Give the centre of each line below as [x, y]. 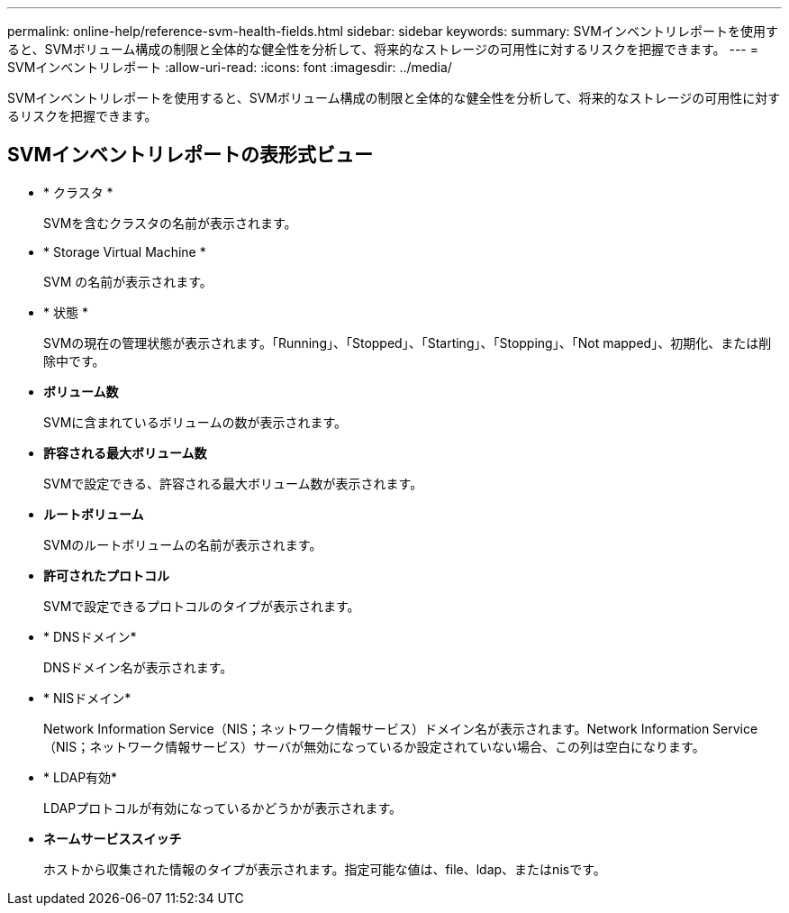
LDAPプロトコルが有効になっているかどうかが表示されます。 [223, 808]
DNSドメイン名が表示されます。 [138, 667]
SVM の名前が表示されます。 [128, 281]
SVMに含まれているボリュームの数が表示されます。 [195, 422]
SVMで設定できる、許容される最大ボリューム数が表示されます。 [233, 483]
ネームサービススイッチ [113, 838]
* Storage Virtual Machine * [125, 251]
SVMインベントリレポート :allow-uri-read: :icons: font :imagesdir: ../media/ [230, 67]
